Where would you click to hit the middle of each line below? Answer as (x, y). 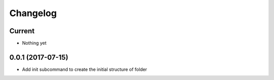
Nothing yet (34, 43)
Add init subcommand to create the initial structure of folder (84, 69)
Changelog (33, 13)
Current (22, 31)
